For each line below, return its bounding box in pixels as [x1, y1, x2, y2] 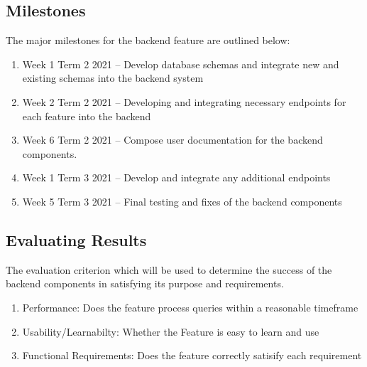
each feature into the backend [22, 108, 151, 123]
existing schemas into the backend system [22, 70, 204, 85]
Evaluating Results [6, 228, 147, 250]
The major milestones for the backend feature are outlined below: [6, 33, 290, 48]
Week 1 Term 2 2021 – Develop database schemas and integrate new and [22, 56, 339, 71]
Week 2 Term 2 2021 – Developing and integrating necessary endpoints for [22, 94, 346, 109]
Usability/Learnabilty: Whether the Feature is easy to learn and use [22, 324, 319, 339]
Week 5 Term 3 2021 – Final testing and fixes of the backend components [22, 193, 342, 208]
